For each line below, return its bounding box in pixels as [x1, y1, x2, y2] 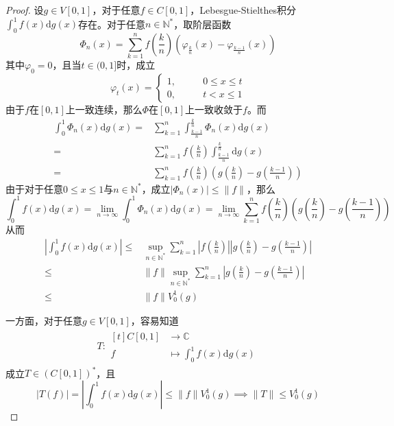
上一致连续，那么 [65, 102, 143, 117]
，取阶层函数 [173, 16, 232, 31]
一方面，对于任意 [5, 313, 82, 327]
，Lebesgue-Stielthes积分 [190, 3, 297, 16]
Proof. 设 [5, 3, 44, 16]
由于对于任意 [5, 181, 63, 196]
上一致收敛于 [185, 102, 243, 117]
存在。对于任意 [77, 16, 145, 31]
